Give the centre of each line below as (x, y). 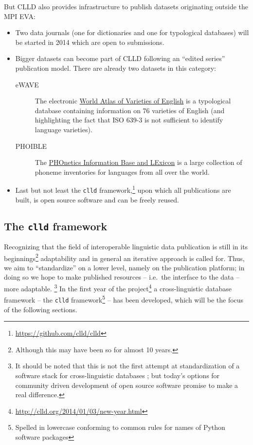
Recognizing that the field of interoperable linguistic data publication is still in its (126, 246)
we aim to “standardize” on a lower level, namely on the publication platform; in (124, 267)
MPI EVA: (20, 16)
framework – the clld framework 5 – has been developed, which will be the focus (124, 299)
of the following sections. (41, 309)
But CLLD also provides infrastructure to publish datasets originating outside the (126, 6)
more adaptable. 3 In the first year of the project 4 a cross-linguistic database (118, 288)
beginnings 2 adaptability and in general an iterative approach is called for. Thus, (124, 257)
